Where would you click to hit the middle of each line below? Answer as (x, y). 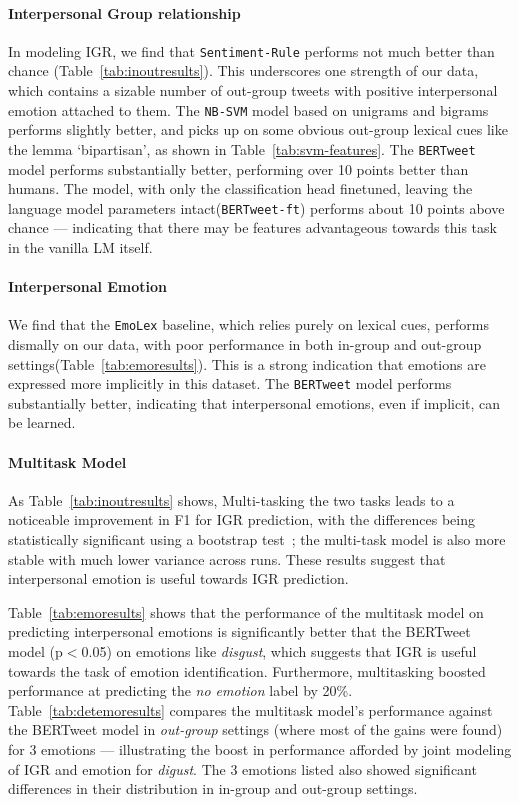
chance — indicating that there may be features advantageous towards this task (252, 227)
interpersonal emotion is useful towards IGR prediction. (178, 578)
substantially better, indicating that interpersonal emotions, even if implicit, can (254, 402)
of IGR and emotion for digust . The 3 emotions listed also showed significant (242, 768)
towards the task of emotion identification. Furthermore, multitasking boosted (247, 670)
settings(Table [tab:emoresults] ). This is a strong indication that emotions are (247, 363)
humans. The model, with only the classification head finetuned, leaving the (240, 188)
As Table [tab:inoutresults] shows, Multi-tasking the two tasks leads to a (231, 499)
